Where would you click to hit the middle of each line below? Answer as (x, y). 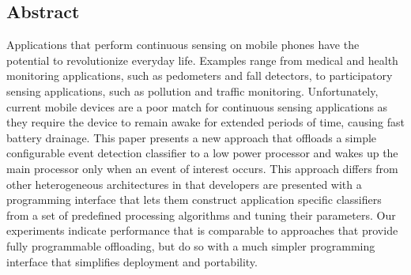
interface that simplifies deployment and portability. (132, 261)
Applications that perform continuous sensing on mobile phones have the (183, 45)
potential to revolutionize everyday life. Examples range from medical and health (202, 60)
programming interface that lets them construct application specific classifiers (194, 200)
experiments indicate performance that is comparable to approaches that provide (202, 230)
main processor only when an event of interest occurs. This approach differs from (202, 168)
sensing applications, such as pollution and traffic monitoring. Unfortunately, (192, 90)
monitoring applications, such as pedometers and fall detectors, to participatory (200, 75)
